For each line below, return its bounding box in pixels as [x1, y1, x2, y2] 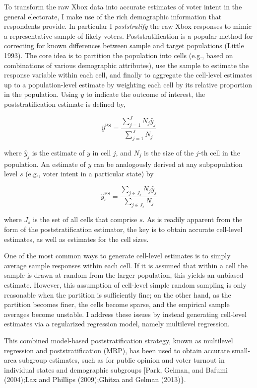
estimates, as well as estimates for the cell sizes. [4, 233, 149, 244]
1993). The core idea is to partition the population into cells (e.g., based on [4, 50, 233, 60]
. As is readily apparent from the [142, 214, 243, 225]
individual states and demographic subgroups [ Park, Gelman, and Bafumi [4, 364, 228, 375]
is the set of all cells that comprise [33, 214, 137, 225]
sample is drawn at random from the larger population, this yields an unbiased [4, 270, 244, 280]
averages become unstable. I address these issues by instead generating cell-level [4, 309, 247, 319]
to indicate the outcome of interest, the [86, 89, 205, 99]
